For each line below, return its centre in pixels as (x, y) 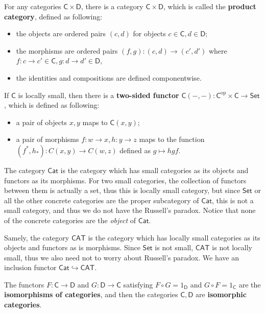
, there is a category (112, 6)
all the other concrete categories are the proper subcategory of (102, 200)
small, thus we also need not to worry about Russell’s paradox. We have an (122, 257)
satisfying (138, 284)
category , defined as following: (53, 16)
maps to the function (172, 139)
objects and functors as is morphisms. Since (72, 247)
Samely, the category (37, 237)
